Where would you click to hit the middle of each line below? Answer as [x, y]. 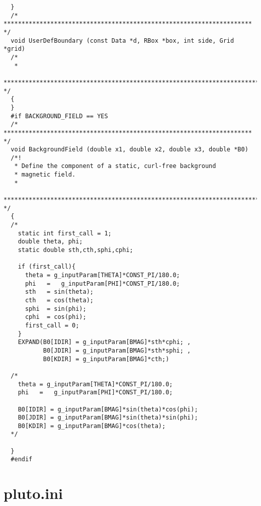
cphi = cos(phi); [56, 317]
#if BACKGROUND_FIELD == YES [59, 116]
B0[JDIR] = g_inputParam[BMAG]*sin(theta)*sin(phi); [108, 418]
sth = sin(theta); [59, 292]
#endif [22, 459]
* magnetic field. [45, 175]
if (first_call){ [47, 267]
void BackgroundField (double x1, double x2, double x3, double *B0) [129, 150]
